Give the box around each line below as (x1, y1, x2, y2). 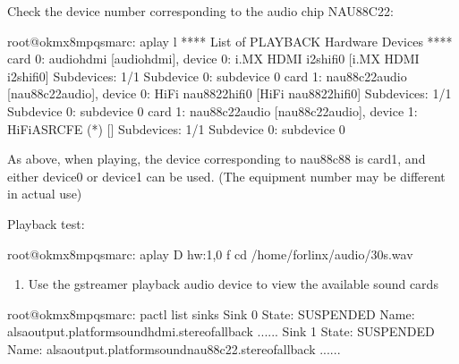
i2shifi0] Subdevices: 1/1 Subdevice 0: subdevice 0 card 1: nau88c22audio (7, 66, 407, 85)
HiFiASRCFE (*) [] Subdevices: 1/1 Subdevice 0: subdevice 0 (7, 119, 345, 138)
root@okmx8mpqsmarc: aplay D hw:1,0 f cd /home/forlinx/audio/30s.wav (7, 244, 413, 263)
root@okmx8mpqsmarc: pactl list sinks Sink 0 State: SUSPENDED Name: (7, 304, 415, 323)
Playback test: (7, 214, 85, 233)
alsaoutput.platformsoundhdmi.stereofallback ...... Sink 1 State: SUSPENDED (7, 322, 435, 341)
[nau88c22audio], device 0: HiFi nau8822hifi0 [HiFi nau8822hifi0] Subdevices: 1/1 (7, 84, 452, 103)
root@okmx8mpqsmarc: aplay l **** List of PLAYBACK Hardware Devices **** (7, 31, 453, 50)
